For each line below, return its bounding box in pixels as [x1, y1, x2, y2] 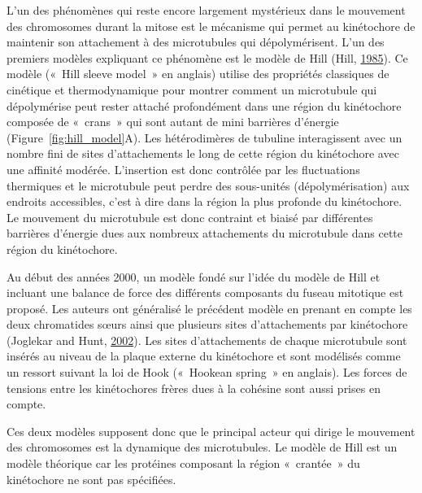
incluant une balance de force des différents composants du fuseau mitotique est [7, 284, 404, 301]
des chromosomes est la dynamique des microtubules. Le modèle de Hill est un [7, 438, 398, 456]
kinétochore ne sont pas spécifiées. [7, 470, 176, 487]
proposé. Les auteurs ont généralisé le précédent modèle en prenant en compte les [7, 299, 412, 316]
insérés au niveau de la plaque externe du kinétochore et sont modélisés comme [7, 347, 401, 364]
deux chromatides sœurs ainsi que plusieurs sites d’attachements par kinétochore [7, 316, 408, 333]
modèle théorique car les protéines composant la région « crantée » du [7, 455, 360, 472]
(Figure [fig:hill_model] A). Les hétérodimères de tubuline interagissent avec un [7, 129, 402, 146]
